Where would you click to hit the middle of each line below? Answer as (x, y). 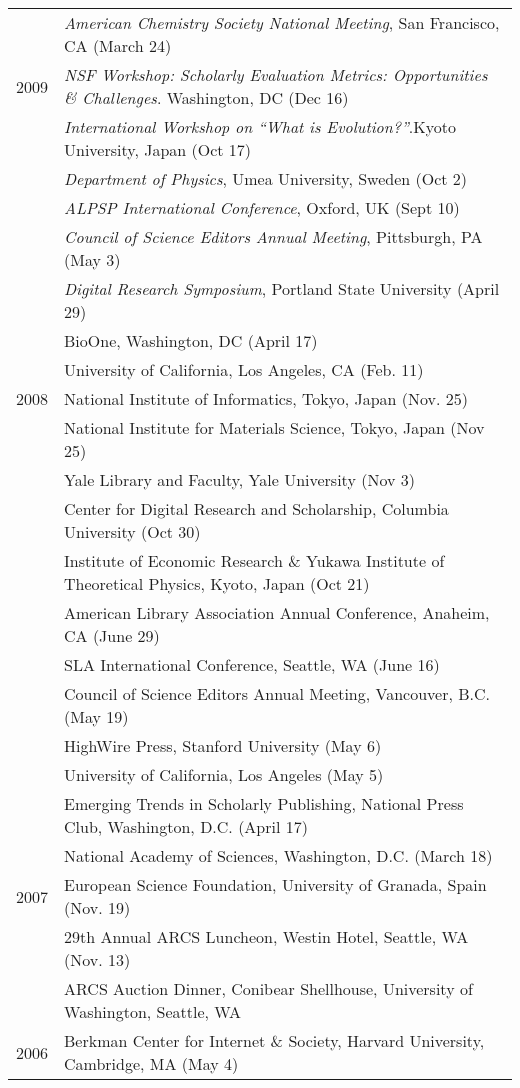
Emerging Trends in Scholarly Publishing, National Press (264, 803)
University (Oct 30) (132, 531)
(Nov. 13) (97, 959)
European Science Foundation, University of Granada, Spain (275, 884)
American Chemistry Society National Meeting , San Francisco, (282, 22)
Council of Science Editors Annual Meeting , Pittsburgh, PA (273, 236)
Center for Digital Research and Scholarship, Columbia (256, 508)
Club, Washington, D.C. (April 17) (186, 826)
